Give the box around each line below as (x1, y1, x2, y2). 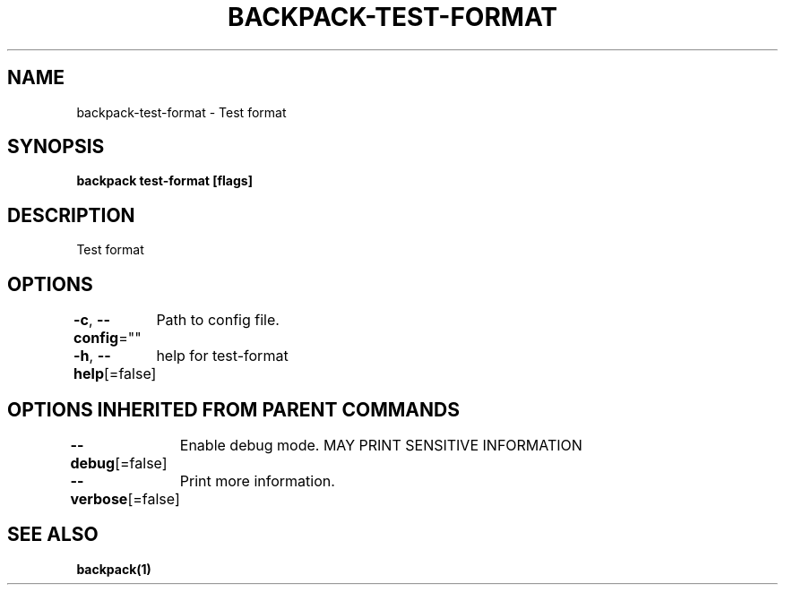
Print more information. (179, 471, 335, 490)
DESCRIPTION (7, 203, 135, 227)
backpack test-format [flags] (76, 173, 253, 189)
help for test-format (156, 347, 289, 365)
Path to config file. (156, 311, 280, 330)
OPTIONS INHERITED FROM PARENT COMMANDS (7, 398, 460, 421)
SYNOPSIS (7, 135, 105, 159)
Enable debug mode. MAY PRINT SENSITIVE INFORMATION (179, 435, 582, 454)
